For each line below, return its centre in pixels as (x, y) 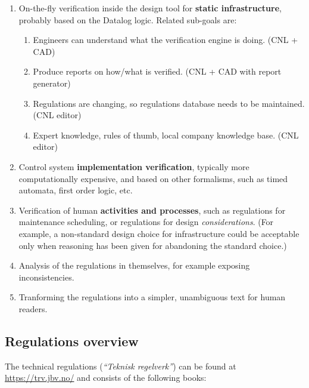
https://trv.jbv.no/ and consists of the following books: (106, 378)
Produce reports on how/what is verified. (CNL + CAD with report (157, 71)
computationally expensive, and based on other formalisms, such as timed (153, 178)
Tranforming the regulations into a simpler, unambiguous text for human (152, 297)
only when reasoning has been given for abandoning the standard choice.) (153, 245)
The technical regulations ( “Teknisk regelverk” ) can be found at (121, 366)
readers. (33, 308)
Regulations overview (72, 341)
